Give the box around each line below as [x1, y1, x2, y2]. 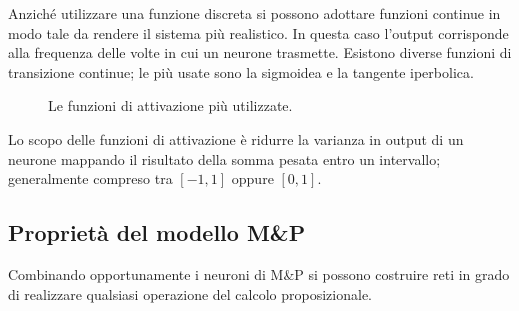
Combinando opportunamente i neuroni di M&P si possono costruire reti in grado [8, 263, 510, 284]
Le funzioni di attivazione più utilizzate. [48, 95, 293, 116]
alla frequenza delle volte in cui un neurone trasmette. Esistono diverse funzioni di [8, 42, 512, 63]
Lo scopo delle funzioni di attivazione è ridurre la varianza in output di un [8, 128, 464, 149]
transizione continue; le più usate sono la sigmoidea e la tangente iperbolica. [8, 61, 474, 82]
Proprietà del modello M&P [8, 217, 306, 248]
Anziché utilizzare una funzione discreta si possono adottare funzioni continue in [8, 3, 501, 23]
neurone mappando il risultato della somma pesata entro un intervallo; [8, 148, 441, 169]
